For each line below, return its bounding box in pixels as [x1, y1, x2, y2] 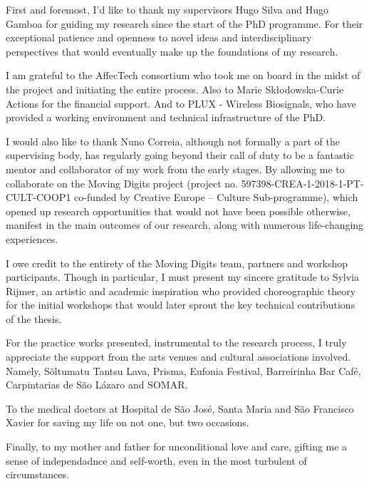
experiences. [6, 231, 58, 246]
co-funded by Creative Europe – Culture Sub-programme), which [74, 190, 358, 205]
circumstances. [6, 467, 69, 482]
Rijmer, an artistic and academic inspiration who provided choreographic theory [6, 283, 356, 298]
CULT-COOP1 [6, 190, 71, 205]
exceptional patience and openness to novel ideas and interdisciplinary [6, 30, 312, 45]
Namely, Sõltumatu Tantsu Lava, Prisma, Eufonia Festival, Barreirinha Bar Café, [6, 363, 361, 378]
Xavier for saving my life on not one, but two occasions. [6, 415, 249, 430]
